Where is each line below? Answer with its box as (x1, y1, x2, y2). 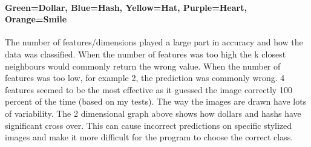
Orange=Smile (5, 13, 67, 25)
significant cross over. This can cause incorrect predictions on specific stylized (5, 119, 292, 131)
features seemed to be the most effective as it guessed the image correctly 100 (5, 83, 292, 96)
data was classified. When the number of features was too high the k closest (5, 47, 286, 60)
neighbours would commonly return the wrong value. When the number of (5, 59, 281, 72)
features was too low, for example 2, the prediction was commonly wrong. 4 (5, 71, 285, 84)
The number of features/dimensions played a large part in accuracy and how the (5, 36, 303, 48)
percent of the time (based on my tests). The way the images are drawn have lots (5, 95, 307, 108)
